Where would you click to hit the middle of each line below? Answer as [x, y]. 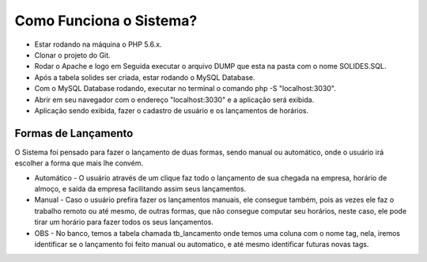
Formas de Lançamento [74, 133]
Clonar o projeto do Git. [72, 55]
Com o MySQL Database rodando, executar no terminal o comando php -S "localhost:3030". [185, 89]
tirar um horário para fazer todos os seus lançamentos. [124, 222]
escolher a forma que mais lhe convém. [79, 163]
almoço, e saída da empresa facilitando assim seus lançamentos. [140, 188]
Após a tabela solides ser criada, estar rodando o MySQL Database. [145, 77]
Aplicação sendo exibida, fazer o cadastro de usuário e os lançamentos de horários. [172, 110]
